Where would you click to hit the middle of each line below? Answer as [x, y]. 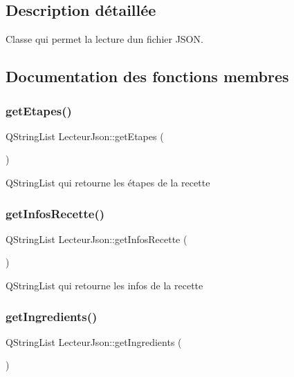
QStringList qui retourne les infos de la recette [104, 285]
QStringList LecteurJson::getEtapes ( [85, 136]
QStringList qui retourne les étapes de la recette [108, 182]
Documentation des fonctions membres [147, 76]
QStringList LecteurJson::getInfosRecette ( [97, 239]
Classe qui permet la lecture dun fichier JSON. [104, 39]
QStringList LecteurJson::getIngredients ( [94, 341]
